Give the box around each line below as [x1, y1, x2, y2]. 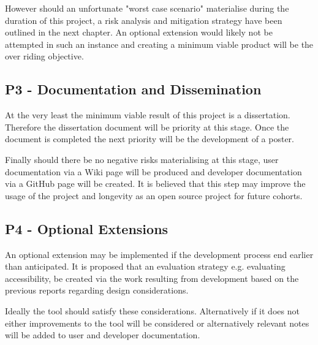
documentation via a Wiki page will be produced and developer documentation [5, 165, 302, 178]
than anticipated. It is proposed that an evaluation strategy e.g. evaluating [5, 260, 286, 273]
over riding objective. [5, 50, 84, 63]
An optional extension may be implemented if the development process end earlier [5, 248, 314, 260]
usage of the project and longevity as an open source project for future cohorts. [5, 189, 303, 202]
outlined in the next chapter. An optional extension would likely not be [5, 26, 273, 39]
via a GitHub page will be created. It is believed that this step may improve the [5, 177, 306, 190]
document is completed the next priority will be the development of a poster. [5, 132, 294, 145]
